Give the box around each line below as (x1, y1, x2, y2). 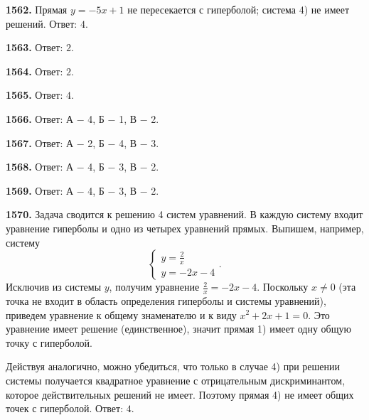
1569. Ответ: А (6, 183, 74, 198)
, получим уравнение (109, 279, 200, 294)
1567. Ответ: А (6, 135, 74, 150)
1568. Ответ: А (6, 159, 74, 174)
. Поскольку (257, 279, 309, 294)
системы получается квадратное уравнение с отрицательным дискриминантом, (6, 372, 346, 387)
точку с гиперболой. (6, 335, 93, 350)
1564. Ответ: (6, 63, 63, 78)
